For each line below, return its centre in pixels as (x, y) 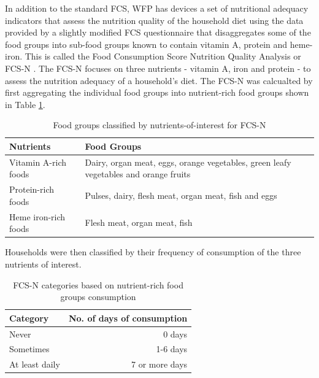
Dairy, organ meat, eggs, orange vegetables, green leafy (188, 162)
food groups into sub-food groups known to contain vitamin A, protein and (146, 44)
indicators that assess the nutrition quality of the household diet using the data (154, 20)
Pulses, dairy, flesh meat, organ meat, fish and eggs (181, 195)
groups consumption (98, 297)
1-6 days (172, 349)
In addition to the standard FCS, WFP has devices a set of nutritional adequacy (157, 8)
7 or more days (159, 364)
